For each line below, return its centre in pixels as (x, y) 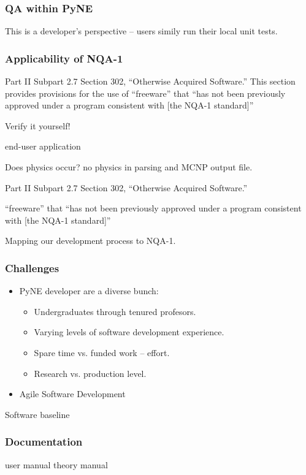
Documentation (44, 442)
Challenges (32, 268)
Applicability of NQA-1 (64, 58)
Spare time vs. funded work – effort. (102, 352)
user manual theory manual (56, 464)
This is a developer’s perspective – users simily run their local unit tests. (141, 31)
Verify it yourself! (38, 125)
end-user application (43, 146)
